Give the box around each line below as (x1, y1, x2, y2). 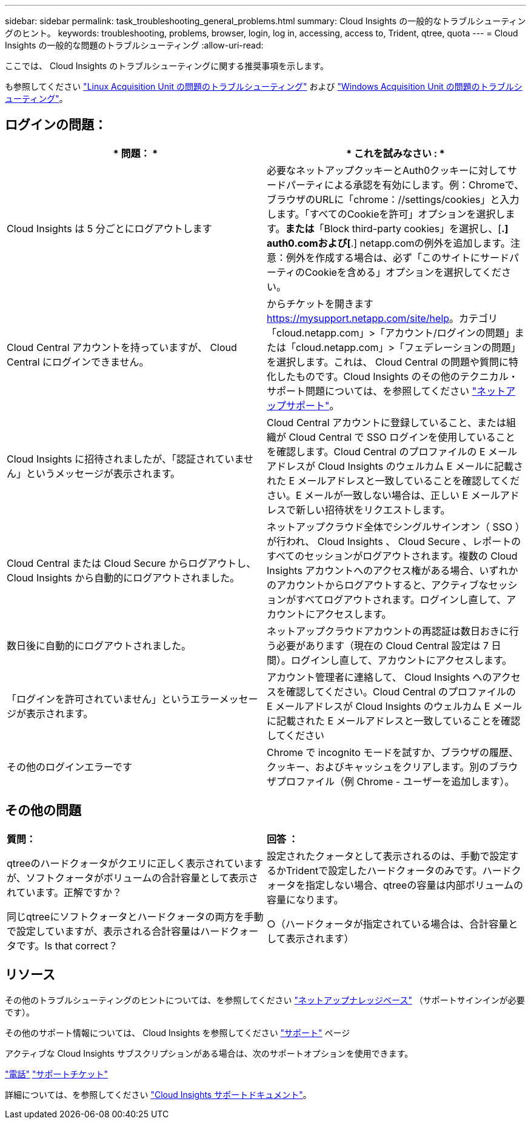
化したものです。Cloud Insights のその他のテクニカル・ (267, 370, 518, 383)
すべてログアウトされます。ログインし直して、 (296, 593, 507, 606)
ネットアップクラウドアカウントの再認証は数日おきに (267, 624, 510, 637)
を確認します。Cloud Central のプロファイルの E (267, 445, 486, 458)
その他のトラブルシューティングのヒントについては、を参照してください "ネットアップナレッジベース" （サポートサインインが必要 (5, 994, 525, 1005)
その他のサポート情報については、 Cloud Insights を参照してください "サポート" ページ (5, 1027, 350, 1038)
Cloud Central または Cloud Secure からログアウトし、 (7, 557, 256, 569)
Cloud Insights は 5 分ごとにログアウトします (7, 222, 212, 235)
